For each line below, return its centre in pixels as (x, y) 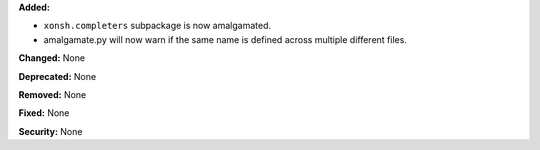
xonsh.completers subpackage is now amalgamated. (157, 26)
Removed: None (52, 94)
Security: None (50, 131)
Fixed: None (44, 113)
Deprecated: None (57, 76)
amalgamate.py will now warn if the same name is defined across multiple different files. (225, 39)
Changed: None (51, 58)
